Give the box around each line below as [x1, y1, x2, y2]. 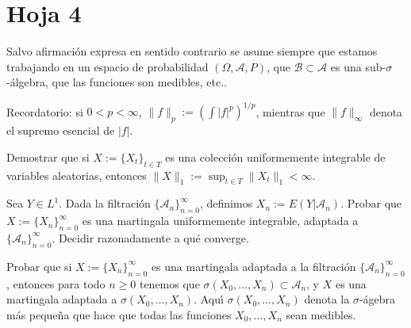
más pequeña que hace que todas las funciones [6, 306, 232, 322]
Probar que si [6, 257, 72, 274]
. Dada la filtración [59, 195, 151, 212]
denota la [304, 291, 350, 307]
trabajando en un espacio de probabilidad [6, 58, 209, 74]
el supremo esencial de [6, 122, 115, 139]
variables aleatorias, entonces [6, 166, 147, 183]
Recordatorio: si [6, 103, 83, 120]
